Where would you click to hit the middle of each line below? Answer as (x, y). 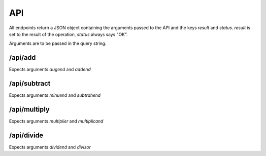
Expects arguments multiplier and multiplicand (56, 121)
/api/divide (26, 135)
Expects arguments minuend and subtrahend (55, 95)
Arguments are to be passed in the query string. (58, 43)
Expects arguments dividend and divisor (50, 147)
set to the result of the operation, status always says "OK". (68, 34)
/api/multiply (29, 109)
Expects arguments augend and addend (50, 70)
